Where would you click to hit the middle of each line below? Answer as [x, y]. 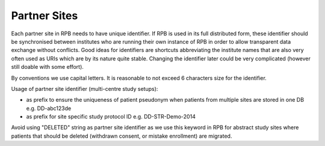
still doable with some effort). [48, 67]
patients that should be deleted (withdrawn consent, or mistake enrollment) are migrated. [122, 136]
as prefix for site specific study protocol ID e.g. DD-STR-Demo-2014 [111, 117]
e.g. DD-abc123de [49, 108]
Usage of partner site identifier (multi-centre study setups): [85, 89]
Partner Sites [45, 16]
